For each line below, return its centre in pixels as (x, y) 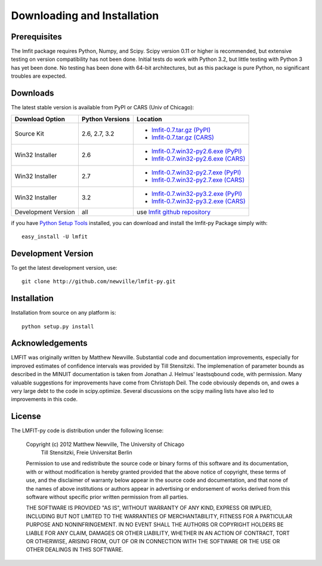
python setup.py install (58, 326)
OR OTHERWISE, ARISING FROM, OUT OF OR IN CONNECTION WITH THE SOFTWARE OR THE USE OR (153, 541)
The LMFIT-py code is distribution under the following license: (87, 430)
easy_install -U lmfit (55, 236)
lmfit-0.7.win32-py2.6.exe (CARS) (198, 158)
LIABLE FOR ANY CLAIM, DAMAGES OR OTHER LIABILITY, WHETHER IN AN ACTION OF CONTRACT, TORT (158, 533)
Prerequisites (36, 37)
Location (149, 119)
